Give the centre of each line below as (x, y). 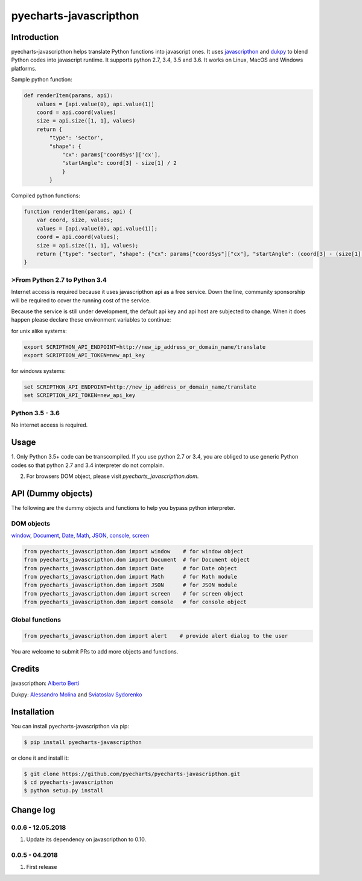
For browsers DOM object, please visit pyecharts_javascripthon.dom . (113, 476)
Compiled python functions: (46, 196)
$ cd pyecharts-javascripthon (68, 782)
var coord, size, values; (75, 220)
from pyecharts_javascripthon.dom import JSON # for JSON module (131, 585)
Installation (33, 712)
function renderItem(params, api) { (78, 212)
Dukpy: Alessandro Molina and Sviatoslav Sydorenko (77, 695)
